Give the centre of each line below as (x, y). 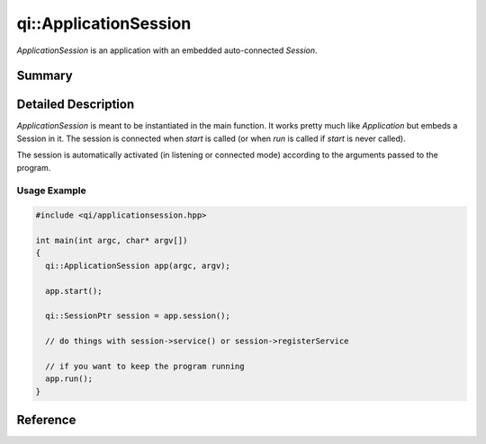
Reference (46, 420)
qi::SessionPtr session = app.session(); (138, 316)
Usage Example (51, 191)
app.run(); (69, 379)
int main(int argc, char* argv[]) (112, 240)
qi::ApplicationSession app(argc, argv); (138, 266)
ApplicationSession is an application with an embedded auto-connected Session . (167, 50)
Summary (45, 76)
